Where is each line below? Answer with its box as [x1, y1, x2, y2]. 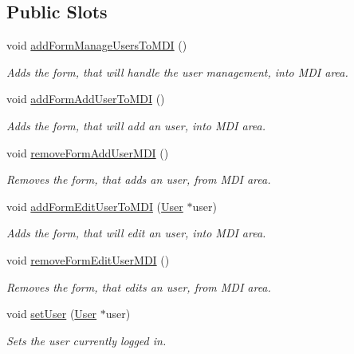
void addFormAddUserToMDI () [6, 90, 165, 107]
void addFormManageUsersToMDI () [6, 37, 187, 54]
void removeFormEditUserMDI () [6, 251, 170, 268]
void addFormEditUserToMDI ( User [6, 197, 183, 214]
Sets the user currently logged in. [6, 332, 167, 348]
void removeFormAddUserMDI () [6, 144, 169, 161]
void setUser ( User [6, 305, 97, 322]
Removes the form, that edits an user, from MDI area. [6, 278, 271, 295]
